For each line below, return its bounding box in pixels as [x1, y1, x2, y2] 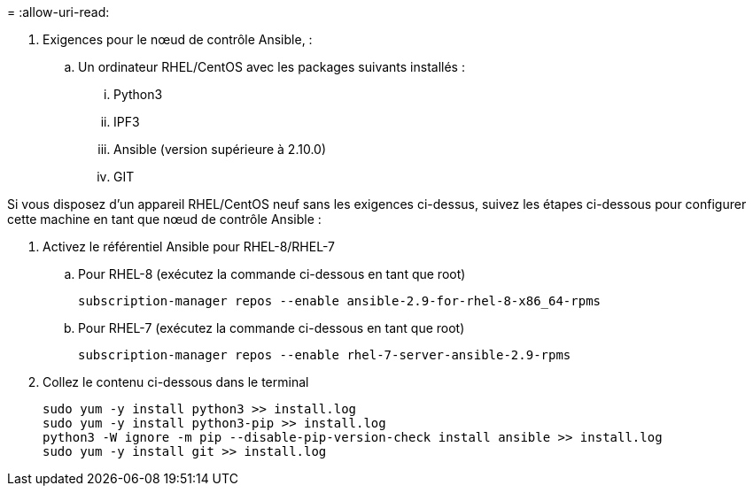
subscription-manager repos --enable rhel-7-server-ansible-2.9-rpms [78, 348, 571, 362]
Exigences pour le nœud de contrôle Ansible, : [43, 32, 313, 47]
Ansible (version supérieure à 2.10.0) [113, 142, 327, 157]
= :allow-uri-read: [7, 4, 110, 19]
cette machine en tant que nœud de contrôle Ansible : [7, 212, 322, 227]
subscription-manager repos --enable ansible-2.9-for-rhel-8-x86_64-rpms [78, 294, 602, 308]
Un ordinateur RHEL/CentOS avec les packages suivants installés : [78, 59, 465, 74]
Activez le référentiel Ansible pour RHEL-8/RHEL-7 [43, 239, 335, 254]
